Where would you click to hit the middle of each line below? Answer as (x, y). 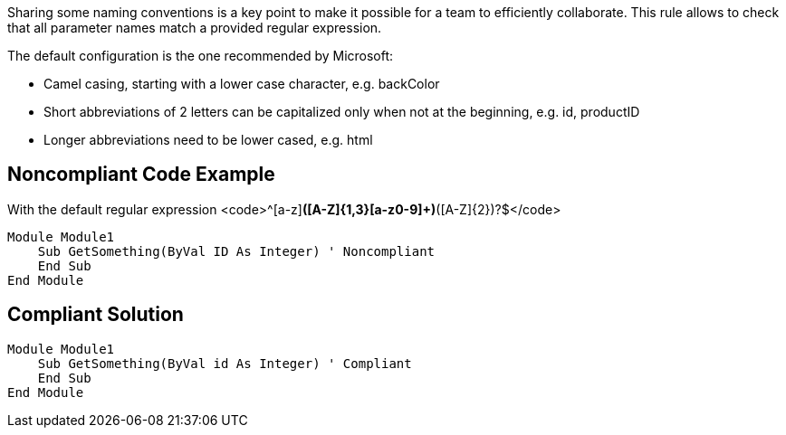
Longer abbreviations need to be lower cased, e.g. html (208, 140)
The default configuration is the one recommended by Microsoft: (201, 56)
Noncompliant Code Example (141, 175)
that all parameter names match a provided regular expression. (195, 28)
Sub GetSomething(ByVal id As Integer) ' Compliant (225, 363)
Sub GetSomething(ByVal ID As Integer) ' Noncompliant (236, 251)
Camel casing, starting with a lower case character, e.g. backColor (242, 84)
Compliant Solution (96, 315)
